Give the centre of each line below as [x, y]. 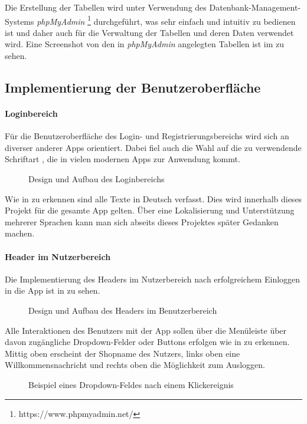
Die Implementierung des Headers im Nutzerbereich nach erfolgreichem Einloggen [153, 279]
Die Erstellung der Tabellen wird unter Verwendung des [106, 7]
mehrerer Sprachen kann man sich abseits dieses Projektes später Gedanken [142, 221]
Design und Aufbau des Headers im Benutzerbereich [123, 310]
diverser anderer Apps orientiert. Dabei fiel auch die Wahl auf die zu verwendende [153, 147]
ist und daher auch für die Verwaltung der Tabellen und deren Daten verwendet [149, 32]
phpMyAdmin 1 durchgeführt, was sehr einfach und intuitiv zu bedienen [166, 20]
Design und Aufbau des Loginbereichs [97, 178]
